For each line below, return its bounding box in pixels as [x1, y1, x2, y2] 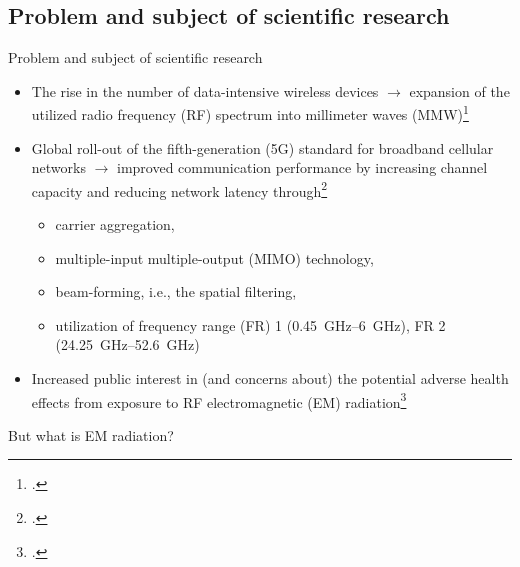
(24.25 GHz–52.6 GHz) [55, 334, 200, 355]
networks [31, 157, 86, 178]
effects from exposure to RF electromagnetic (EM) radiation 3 [31, 388, 407, 412]
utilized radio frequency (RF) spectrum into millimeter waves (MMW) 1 [31, 101, 469, 125]
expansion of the [409, 80, 510, 101]
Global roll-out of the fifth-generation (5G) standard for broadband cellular [31, 137, 494, 158]
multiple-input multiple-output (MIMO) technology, [55, 247, 374, 268]
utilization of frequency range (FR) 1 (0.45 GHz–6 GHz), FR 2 [55, 314, 446, 335]
